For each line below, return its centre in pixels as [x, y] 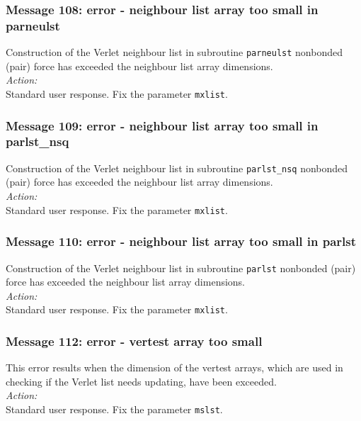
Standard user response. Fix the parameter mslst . [114, 409]
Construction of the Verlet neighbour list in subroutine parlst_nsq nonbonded [177, 168]
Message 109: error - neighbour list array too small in [162, 125]
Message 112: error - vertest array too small [134, 341]
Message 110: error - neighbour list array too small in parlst [181, 241]
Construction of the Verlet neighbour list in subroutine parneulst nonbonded [174, 52]
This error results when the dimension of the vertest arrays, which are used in [174, 367]
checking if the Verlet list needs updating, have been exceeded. [141, 381]
